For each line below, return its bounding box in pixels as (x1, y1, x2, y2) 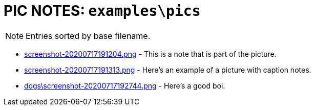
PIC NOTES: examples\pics (4, 2, 201, 19)
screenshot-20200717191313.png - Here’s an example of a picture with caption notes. (24, 65, 311, 74)
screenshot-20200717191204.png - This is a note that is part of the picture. (24, 49, 277, 58)
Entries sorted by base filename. (26, 30, 151, 41)
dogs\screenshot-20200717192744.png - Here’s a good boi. (24, 81, 225, 90)
